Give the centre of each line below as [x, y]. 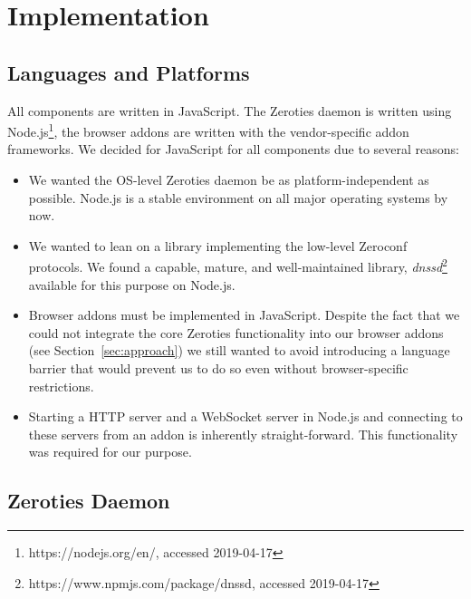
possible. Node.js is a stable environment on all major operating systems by [238, 197]
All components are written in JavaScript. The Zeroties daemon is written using [230, 110]
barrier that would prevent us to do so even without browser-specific [218, 368]
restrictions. [61, 386]
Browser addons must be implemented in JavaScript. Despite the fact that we [244, 315]
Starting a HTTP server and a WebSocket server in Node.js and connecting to [245, 416]
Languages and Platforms [129, 72]
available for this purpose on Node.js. [132, 284]
